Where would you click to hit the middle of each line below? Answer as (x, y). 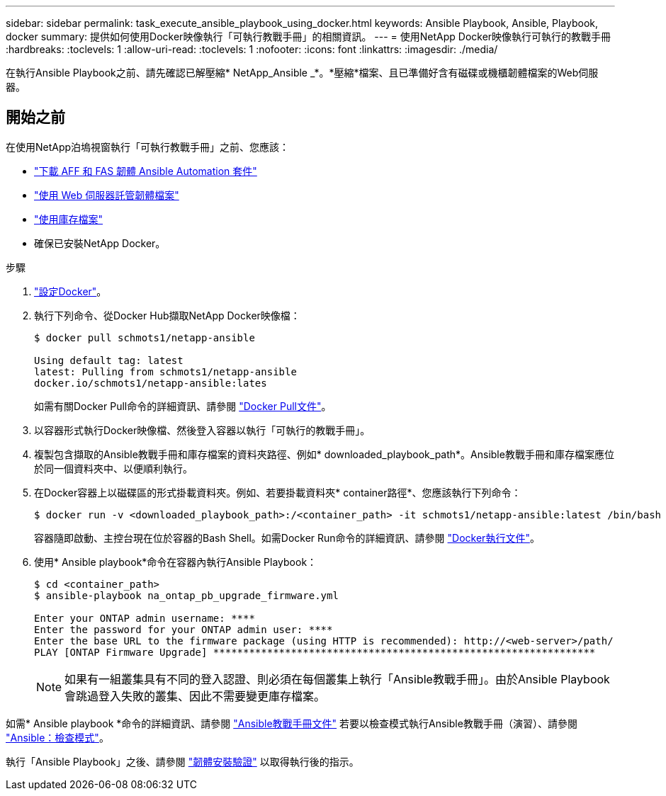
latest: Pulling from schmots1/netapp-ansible (165, 371)
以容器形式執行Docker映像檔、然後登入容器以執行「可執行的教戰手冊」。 (202, 430)
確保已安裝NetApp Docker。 (100, 243)
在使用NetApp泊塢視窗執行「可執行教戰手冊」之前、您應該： (148, 147)
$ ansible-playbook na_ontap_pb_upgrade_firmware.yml (186, 595)
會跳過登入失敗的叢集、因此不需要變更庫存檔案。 (195, 696)
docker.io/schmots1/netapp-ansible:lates (151, 383)
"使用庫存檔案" (69, 219)
